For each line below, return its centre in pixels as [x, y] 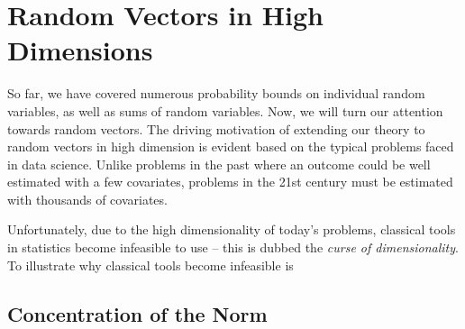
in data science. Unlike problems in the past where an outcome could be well [219, 164]
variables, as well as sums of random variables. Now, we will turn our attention [225, 110]
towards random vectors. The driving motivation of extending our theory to [216, 128]
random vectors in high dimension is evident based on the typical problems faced [231, 146]
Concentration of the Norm [137, 313]
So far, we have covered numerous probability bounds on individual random [216, 93]
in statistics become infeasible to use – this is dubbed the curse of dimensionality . [233, 247]
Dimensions [80, 50]
